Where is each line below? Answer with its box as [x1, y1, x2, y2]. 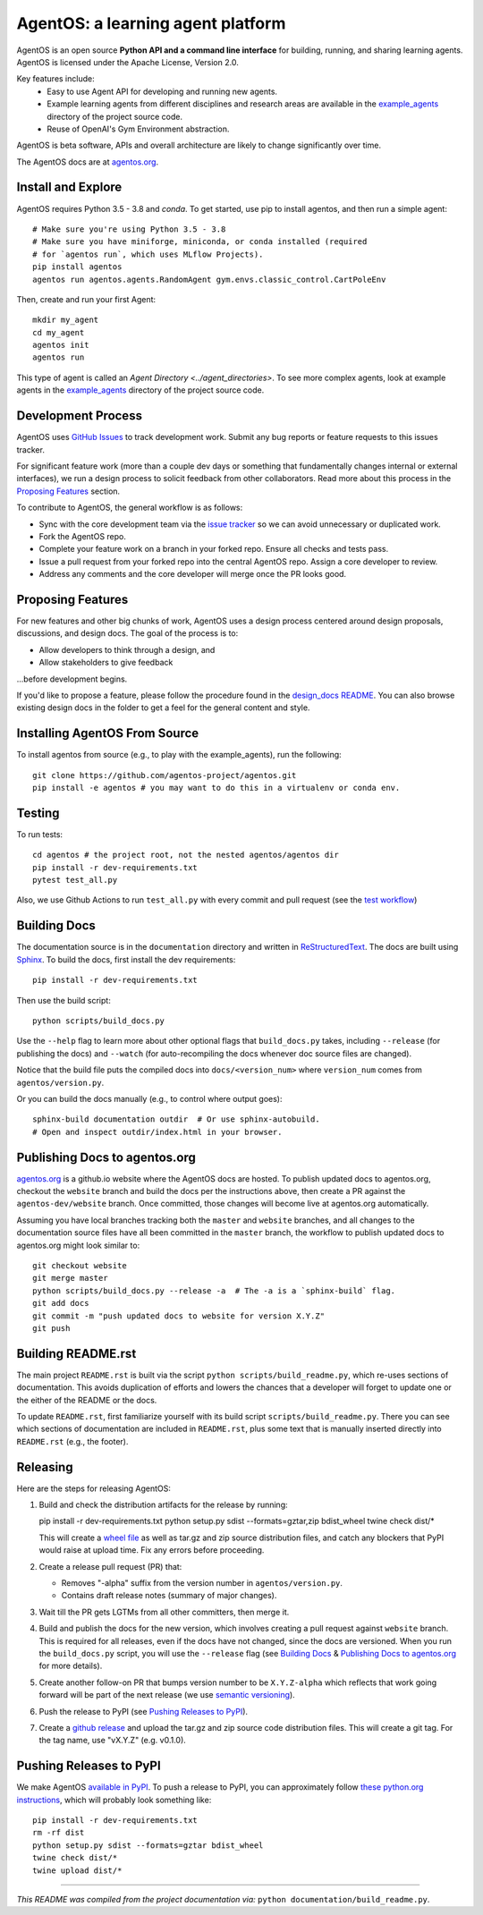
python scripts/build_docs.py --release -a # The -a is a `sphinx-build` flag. [32, 1285, 396, 1296]
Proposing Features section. [16, 486, 121, 496]
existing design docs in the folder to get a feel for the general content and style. [16, 702, 310, 713]
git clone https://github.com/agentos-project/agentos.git [32, 770, 297, 780]
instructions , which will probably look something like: [16, 1794, 212, 1805]
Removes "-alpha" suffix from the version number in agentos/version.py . [61, 1578, 343, 1588]
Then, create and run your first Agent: [16, 293, 157, 304]
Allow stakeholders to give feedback [38, 657, 174, 668]
